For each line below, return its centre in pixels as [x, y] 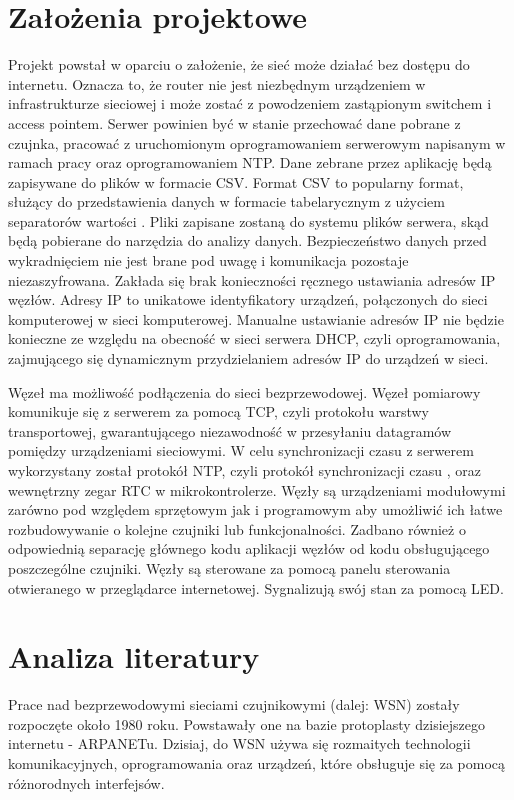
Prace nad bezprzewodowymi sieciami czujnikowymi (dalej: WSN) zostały [234, 704]
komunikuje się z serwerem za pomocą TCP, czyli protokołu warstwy [218, 411]
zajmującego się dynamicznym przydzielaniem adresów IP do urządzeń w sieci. [248, 358]
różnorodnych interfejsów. [86, 782]
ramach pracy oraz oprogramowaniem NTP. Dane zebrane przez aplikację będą [250, 162]
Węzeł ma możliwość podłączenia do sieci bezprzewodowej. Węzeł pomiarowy [244, 391]
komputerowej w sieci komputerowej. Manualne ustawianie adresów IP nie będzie [256, 318]
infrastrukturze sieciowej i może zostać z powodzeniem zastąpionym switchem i [250, 103]
